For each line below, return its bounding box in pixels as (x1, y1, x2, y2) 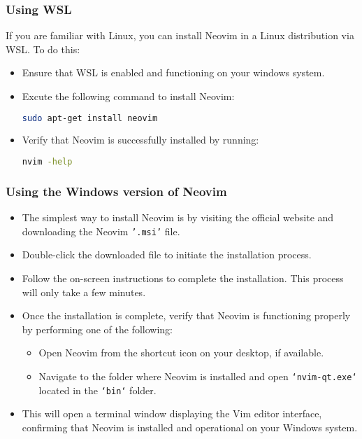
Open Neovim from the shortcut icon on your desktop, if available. (38, 345, 324, 360)
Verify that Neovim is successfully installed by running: (22, 132, 259, 147)
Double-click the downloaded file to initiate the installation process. (22, 247, 312, 262)
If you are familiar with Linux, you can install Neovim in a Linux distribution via (6, 28, 354, 43)
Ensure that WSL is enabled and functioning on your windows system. (22, 65, 325, 80)
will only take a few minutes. (22, 284, 146, 299)
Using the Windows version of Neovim (6, 182, 227, 200)
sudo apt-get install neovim (22, 113, 158, 123)
